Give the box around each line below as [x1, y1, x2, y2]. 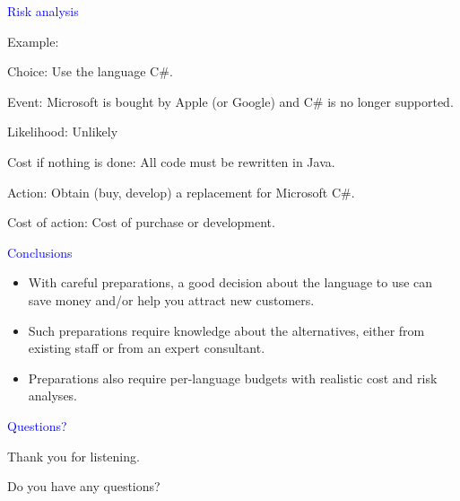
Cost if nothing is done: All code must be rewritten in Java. [7, 152, 335, 171]
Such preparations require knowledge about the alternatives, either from [28, 321, 425, 339]
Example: [7, 31, 59, 50]
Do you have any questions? [7, 477, 161, 496]
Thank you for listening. [7, 446, 140, 465]
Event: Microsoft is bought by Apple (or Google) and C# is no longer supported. [7, 92, 454, 110]
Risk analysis [7, 2, 79, 20]
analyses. [28, 386, 78, 405]
